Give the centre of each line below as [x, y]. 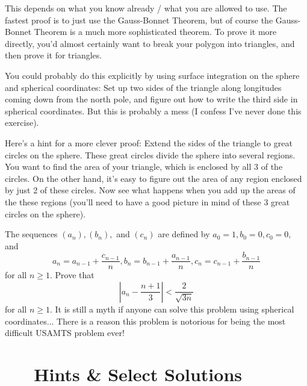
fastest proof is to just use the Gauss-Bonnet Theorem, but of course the [139, 20]
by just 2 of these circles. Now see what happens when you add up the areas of [150, 190]
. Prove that [72, 275]
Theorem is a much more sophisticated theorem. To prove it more [155, 32]
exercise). [22, 123]
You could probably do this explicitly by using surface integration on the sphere [152, 75]
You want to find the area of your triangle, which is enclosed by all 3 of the [144, 167]
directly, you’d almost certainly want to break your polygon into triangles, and [150, 43]
